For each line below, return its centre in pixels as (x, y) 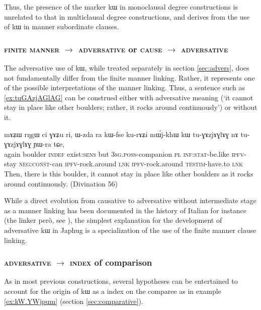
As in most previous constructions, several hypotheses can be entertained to (121, 281)
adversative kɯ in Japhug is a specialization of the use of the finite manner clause (130, 230)
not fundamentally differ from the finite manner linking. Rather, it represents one (129, 77)
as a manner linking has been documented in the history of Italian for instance (125, 210)
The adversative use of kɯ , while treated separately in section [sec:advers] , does (127, 68)
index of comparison (111, 262)
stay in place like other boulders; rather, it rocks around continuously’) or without (131, 107)
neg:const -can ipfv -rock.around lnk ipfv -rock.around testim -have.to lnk (131, 164)
